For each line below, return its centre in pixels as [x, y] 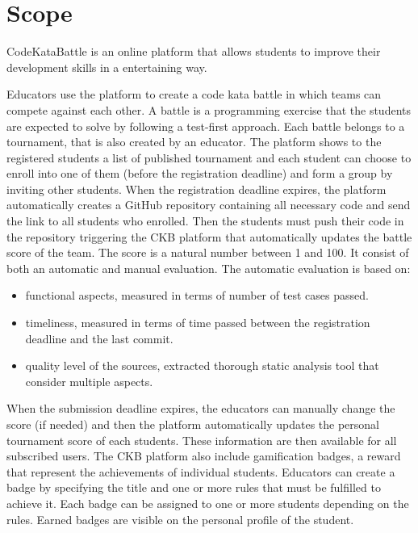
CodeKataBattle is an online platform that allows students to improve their [194, 51]
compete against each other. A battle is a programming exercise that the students [209, 109]
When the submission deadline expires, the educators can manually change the [201, 408]
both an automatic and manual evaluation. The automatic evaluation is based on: [209, 268]
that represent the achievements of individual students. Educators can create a [201, 471]
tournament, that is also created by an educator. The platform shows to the [194, 142]
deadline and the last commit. [99, 338]
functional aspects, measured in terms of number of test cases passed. [197, 295]
